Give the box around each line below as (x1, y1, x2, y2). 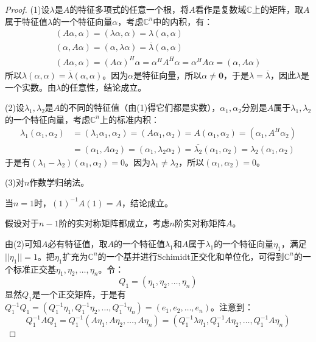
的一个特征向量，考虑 (5, 113, 90, 125)
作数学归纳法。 (29, 176, 90, 189)
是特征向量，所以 (133, 69, 202, 81)
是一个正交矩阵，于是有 (32, 288, 126, 301)
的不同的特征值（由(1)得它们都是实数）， (60, 101, 220, 114)
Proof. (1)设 (5, 3, 50, 15)
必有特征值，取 (47, 237, 108, 250)
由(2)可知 (5, 237, 41, 250)
